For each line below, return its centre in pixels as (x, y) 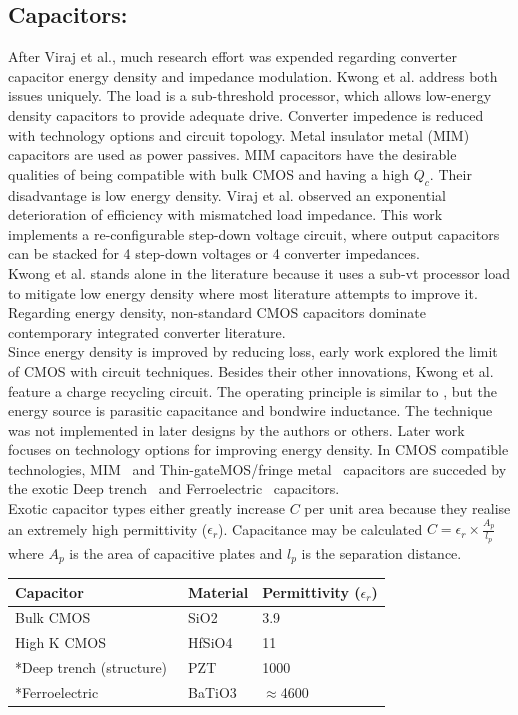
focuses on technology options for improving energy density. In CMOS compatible (258, 449)
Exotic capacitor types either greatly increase (146, 508)
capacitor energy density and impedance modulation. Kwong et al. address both (253, 75)
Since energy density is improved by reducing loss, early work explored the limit (253, 351)
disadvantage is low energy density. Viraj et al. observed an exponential (227, 194)
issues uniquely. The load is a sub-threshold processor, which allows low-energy (250, 95)
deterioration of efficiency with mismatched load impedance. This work (225, 214)
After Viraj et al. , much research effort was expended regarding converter (232, 56)
